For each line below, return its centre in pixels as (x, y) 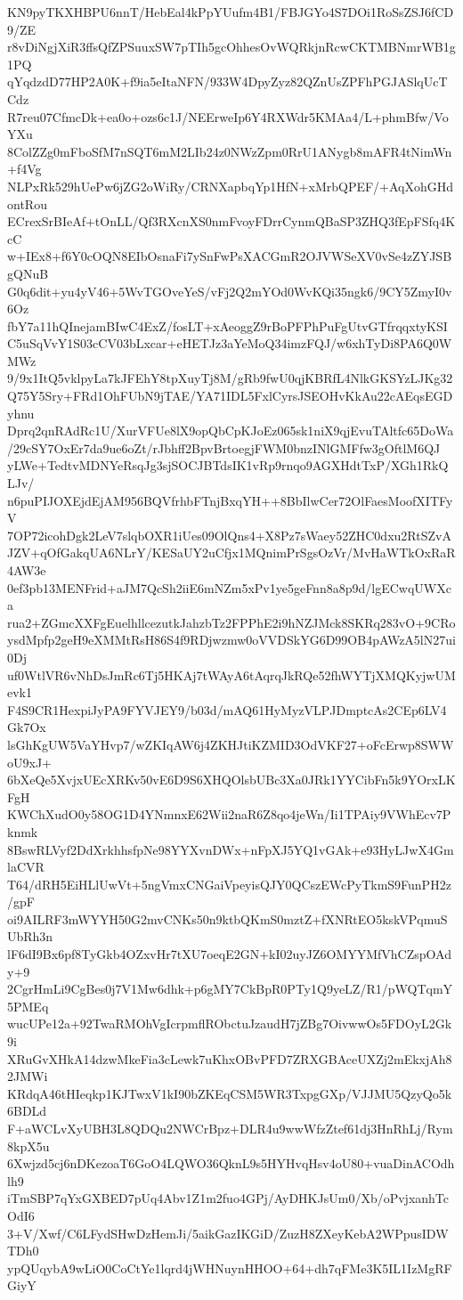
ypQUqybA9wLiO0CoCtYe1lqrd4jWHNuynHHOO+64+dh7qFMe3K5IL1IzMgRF (230, 1267)
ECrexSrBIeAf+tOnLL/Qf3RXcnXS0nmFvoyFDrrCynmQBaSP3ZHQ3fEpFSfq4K (231, 221)
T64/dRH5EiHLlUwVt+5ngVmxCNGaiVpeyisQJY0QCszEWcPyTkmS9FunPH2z (229, 884)
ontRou (27, 203)
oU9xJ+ (29, 762)
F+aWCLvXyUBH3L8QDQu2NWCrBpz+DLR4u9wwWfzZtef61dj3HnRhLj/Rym (230, 1128)
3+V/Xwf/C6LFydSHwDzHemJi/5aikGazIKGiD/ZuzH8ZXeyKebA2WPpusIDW (228, 1233)
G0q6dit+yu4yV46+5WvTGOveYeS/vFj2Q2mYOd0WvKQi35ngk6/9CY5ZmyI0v (230, 291)
